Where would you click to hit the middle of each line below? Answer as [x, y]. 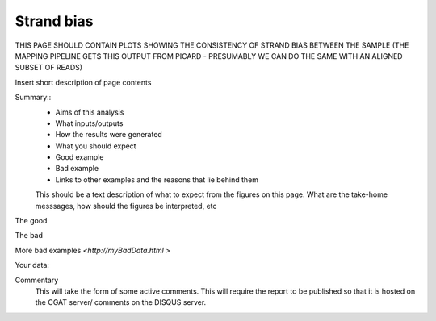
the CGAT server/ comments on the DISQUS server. [121, 302]
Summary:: [33, 98]
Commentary [37, 280]
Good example [80, 157]
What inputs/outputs [89, 123]
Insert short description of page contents [83, 82]
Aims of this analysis [90, 112]
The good [31, 221]
